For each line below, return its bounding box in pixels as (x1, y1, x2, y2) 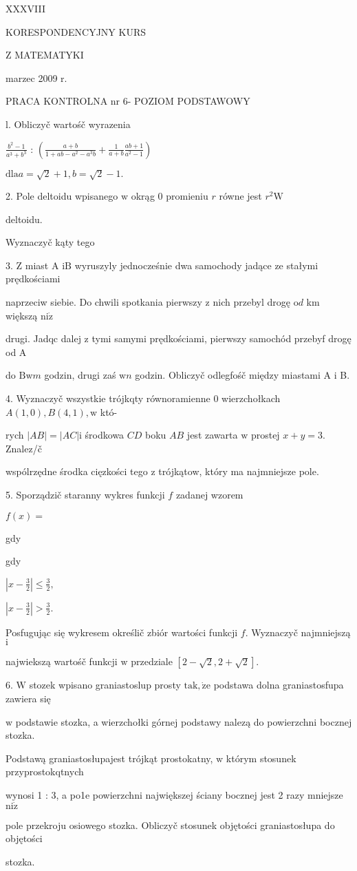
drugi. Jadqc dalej (6, 331, 81, 346)
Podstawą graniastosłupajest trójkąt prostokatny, (6, 751, 213, 765)
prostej (250, 428, 280, 442)
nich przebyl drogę (213, 295, 290, 309)
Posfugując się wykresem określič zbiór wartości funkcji (6, 625, 238, 639)
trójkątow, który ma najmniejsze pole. (158, 464, 319, 479)
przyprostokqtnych (6, 764, 84, 779)
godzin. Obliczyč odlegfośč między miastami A (135, 368, 332, 382)
